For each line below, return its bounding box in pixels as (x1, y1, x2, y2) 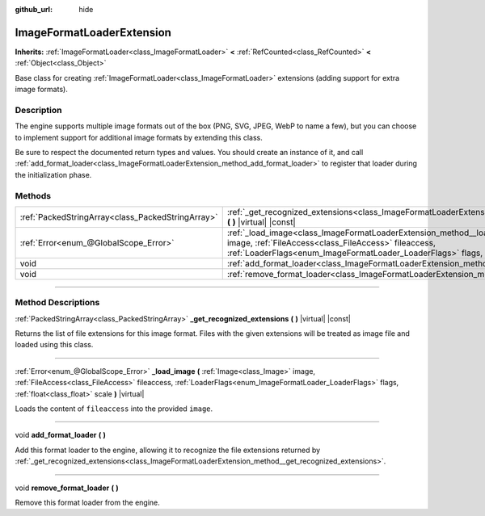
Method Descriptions (15, 297, 100, 308)
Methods (15, 190, 52, 201)
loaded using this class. (15, 340, 94, 350)
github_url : (15, 5, 53, 14)
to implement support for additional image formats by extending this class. (15, 132, 263, 142)
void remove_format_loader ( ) (15, 483, 119, 493)
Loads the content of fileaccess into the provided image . (15, 404, 213, 413)
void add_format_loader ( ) (15, 430, 107, 440)
